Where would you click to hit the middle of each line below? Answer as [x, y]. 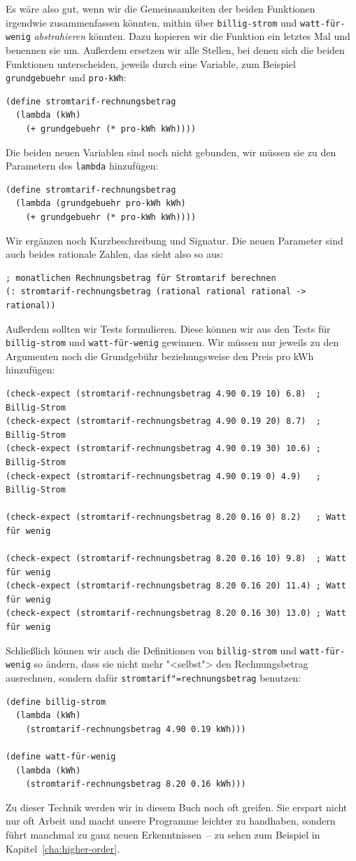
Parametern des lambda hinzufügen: [82, 166]
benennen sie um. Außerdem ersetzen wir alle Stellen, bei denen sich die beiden [175, 49]
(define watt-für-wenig [61, 757]
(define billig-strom [56, 702]
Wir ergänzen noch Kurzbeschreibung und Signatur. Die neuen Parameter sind [175, 240]
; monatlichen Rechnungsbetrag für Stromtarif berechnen [141, 278]
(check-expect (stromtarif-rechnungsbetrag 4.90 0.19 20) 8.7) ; [164, 421]
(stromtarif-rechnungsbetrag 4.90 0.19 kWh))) [136, 729]
